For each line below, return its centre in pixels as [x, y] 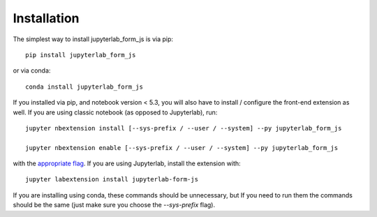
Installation [46, 18]
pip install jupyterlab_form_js [81, 55]
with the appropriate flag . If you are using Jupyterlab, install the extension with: [127, 163]
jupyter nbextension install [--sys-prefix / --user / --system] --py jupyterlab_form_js [184, 128]
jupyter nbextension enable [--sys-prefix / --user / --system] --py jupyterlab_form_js [182, 148]
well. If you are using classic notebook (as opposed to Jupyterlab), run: [115, 112]
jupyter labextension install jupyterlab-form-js [112, 179]
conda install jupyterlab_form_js [84, 87]
